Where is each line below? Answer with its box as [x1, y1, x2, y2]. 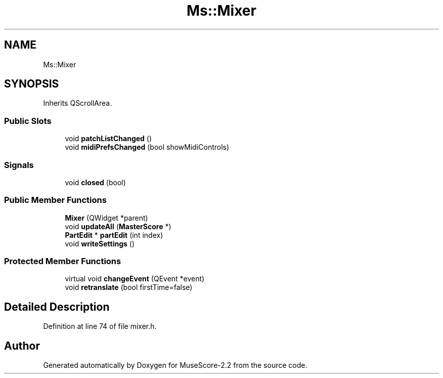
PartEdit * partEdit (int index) [65, 230, 163, 239]
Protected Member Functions [4, 256, 121, 267]
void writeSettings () [65, 239, 135, 248]
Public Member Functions [4, 195, 107, 205]
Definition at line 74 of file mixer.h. [43, 322, 157, 331]
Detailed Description [4, 300, 110, 313]
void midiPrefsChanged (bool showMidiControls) [65, 143, 230, 152]
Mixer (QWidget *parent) [65, 213, 148, 222]
